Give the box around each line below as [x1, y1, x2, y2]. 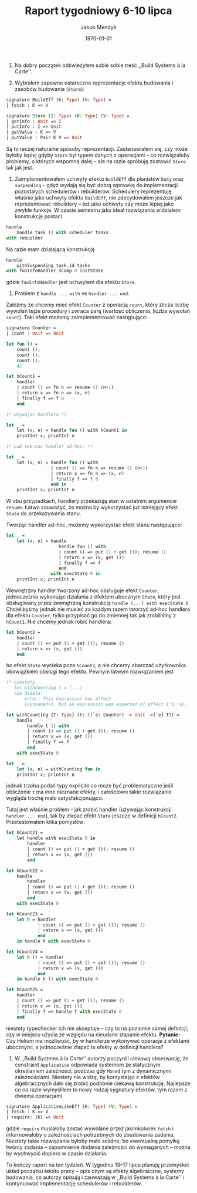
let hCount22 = [6, 867, 43, 874]
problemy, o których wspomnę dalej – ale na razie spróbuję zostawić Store [6, 158, 186, 165]
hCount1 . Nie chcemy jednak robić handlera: [6, 618, 112, 626]
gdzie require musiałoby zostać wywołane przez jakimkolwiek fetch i [6, 1125, 174, 1132]
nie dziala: [13, 691, 43, 697]
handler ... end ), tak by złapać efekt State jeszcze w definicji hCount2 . [6, 812, 178, 819]
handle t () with [27, 723, 69, 729]
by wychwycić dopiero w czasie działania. [6, 1150, 108, 1157]
